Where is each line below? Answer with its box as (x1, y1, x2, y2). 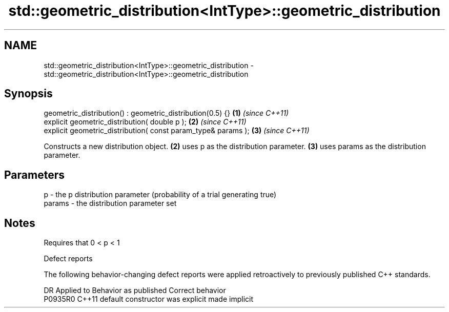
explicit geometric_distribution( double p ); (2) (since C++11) (44, 117, 247, 127)
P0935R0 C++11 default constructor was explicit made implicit (44, 295, 254, 304)
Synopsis (4, 87, 53, 100)
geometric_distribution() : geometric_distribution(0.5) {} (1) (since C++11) (44, 109, 289, 118)
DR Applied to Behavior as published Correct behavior (44, 286, 226, 295)
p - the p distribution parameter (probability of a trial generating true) (44, 190, 277, 199)
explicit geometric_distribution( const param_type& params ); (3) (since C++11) (44, 126, 310, 135)
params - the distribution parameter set (44, 199, 177, 208)
